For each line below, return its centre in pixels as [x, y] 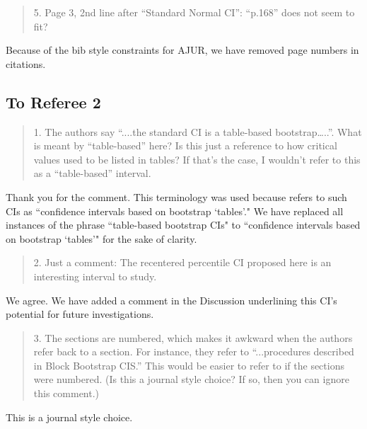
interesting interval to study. [95, 276]
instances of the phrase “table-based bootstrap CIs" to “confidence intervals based [183, 225]
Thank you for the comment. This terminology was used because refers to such [176, 196]
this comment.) [66, 393]
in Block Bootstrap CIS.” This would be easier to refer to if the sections [189, 365]
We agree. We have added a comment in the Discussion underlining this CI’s [171, 300]
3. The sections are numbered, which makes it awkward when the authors [193, 337]
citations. [26, 63]
